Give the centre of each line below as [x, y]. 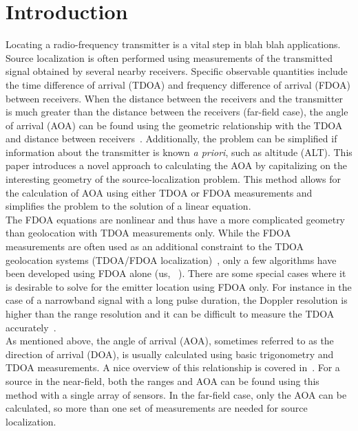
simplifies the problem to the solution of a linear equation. [128, 206]
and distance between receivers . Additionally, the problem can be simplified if [171, 139]
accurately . [31, 327]
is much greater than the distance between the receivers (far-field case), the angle [177, 112]
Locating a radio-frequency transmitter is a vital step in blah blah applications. [173, 44]
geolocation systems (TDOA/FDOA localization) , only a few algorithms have [171, 259]
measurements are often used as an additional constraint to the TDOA [155, 246]
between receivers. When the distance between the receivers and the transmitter [175, 98]
